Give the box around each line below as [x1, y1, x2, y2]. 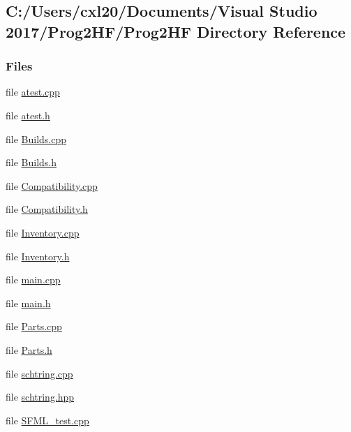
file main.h [6, 295, 51, 310]
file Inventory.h [6, 248, 70, 263]
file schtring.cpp [6, 366, 73, 380]
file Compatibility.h [6, 202, 88, 216]
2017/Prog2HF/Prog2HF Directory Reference [6, 20, 346, 42]
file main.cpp [6, 272, 61, 287]
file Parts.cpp [6, 319, 62, 334]
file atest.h [6, 107, 50, 122]
